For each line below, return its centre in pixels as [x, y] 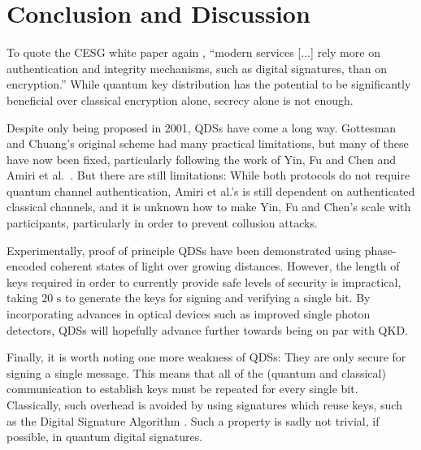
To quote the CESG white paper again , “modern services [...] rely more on [193, 52]
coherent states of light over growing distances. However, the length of [225, 266]
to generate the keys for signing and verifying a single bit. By [218, 298]
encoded [27, 266]
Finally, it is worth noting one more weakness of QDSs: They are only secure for [206, 357]
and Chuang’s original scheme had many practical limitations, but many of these [208, 143]
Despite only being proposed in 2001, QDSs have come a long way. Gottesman [202, 127]
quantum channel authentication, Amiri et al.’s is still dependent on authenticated [211, 190]
